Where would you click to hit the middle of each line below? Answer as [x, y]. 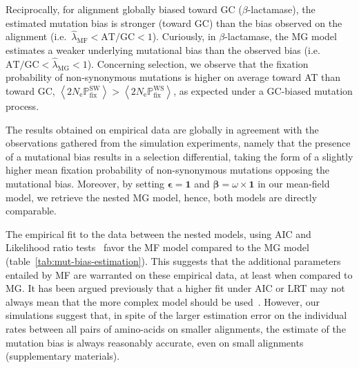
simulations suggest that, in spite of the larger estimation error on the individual [176, 315]
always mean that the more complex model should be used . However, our [163, 301]
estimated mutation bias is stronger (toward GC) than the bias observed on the [174, 22]
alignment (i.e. [36, 36]
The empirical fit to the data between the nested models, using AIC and [158, 233]
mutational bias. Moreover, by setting [85, 183]
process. [22, 106]
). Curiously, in [184, 36]
